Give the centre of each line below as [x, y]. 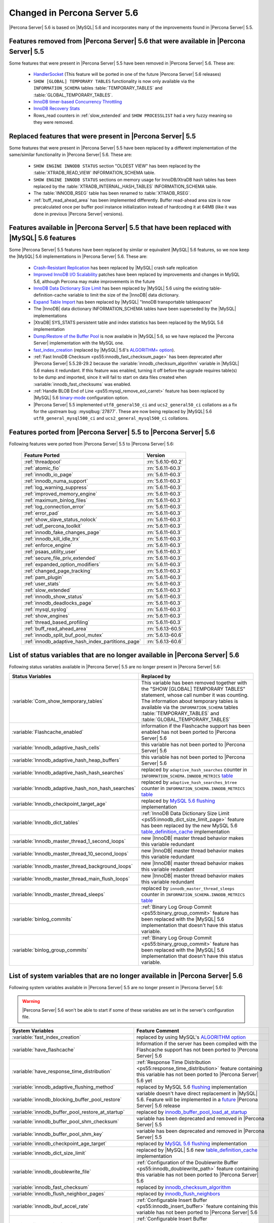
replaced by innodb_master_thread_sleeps [188, 888]
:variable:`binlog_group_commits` [50, 950]
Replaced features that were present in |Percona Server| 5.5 [103, 136]
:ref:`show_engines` [47, 615]
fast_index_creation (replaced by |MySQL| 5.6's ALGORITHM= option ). [104, 350]
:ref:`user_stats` [42, 584]
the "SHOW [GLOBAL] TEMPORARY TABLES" [193, 689]
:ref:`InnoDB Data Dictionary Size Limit [185, 813]
